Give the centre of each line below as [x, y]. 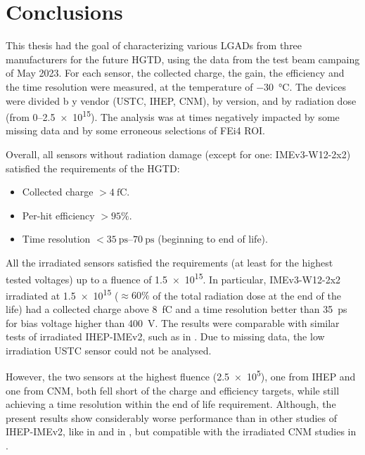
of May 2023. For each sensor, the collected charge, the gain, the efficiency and [175, 73]
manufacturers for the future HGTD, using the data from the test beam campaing [183, 59]
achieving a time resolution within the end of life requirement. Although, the [171, 404]
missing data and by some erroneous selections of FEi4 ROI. [135, 130]
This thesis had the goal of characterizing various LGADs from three [154, 45]
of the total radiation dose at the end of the [247, 295]
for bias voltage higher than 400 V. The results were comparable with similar [173, 322]
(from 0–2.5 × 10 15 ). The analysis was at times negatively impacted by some [173, 116]
